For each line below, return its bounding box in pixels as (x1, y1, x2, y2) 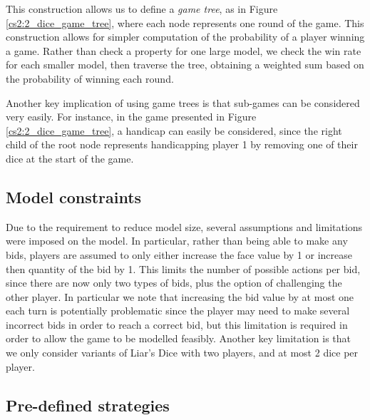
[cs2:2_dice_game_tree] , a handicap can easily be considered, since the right (6, 123, 342, 138)
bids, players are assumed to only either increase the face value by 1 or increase (6, 247, 352, 262)
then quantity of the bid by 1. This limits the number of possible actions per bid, (6, 261, 361, 276)
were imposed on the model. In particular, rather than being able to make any (6, 233, 348, 248)
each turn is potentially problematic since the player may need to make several (6, 303, 350, 318)
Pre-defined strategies (6, 394, 170, 416)
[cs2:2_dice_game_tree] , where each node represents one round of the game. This (6, 15, 364, 30)
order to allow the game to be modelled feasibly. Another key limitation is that (6, 331, 351, 346)
